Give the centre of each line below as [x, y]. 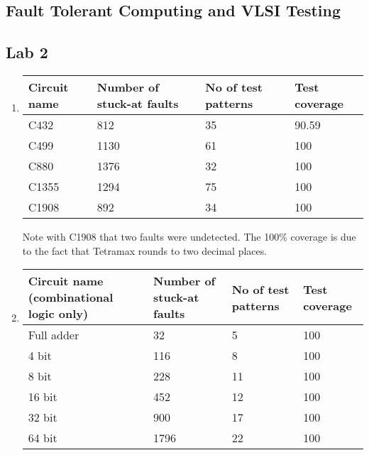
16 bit [43, 397]
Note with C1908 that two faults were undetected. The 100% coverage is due [189, 236]
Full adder [54, 335]
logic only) [58, 314]
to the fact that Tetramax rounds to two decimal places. [145, 250]
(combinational [71, 297]
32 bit [43, 417]
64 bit [43, 438]
